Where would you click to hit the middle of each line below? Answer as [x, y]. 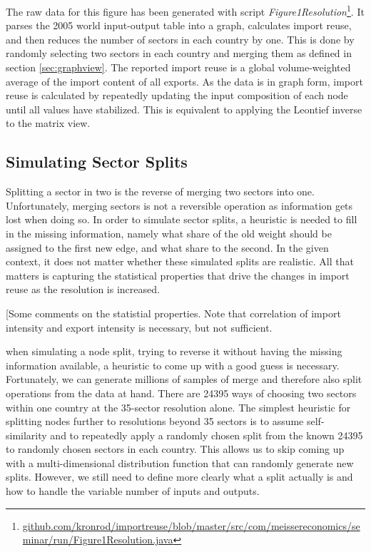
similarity [26, 435]
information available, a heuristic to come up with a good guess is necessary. [173, 365]
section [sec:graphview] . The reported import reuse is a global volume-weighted [178, 67]
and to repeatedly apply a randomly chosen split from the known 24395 [207, 435]
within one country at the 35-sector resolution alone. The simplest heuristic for [178, 407]
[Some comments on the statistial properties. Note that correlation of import [173, 313]
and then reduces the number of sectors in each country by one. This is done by [180, 39]
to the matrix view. [48, 123]
